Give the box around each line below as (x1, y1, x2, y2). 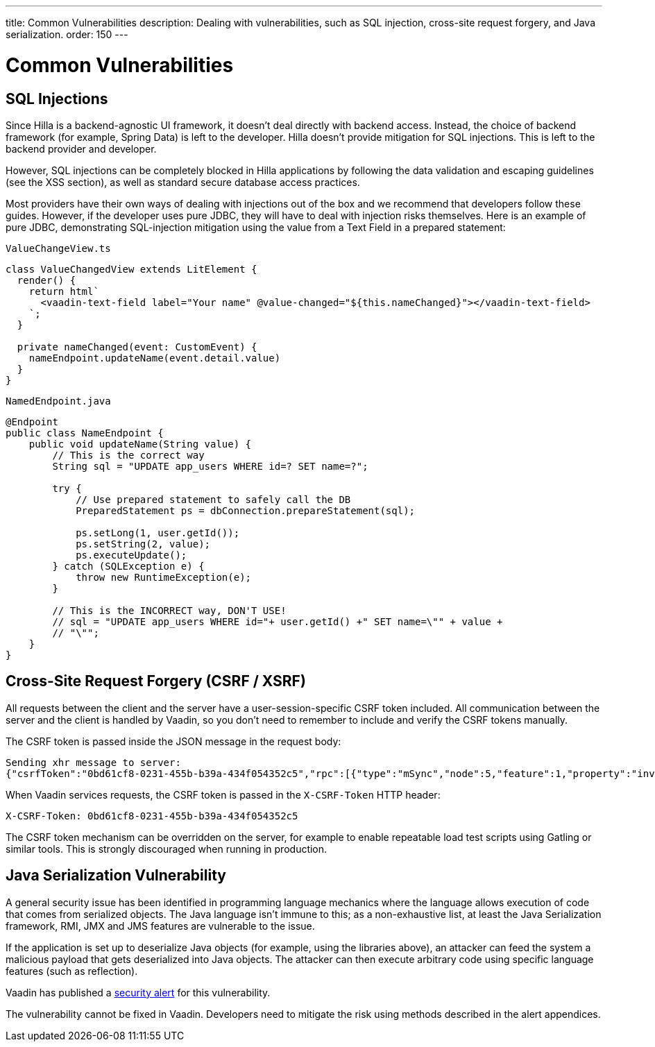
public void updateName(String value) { (28, 438, 252, 450)
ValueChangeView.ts (6, 242, 111, 254)
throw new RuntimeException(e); (76, 571, 252, 583)
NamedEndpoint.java (6, 395, 111, 407)
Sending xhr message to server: (6, 756, 181, 768)
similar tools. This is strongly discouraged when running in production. (6, 842, 327, 855)
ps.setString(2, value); (76, 538, 211, 550)
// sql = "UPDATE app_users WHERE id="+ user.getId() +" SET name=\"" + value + (52, 615, 503, 627)
